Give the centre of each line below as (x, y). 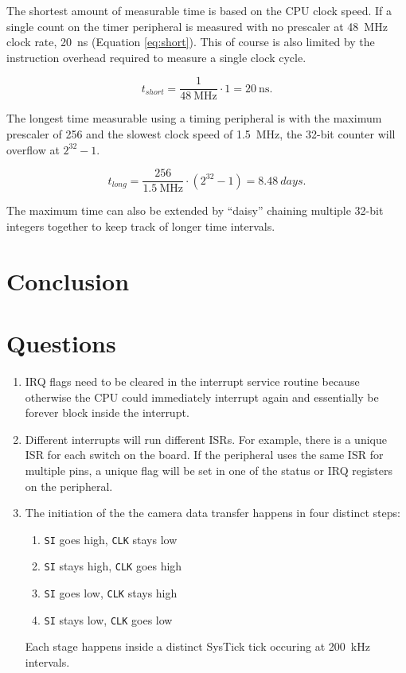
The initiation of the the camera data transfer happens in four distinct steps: (213, 513)
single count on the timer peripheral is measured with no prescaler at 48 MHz (197, 26)
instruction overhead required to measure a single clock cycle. (156, 57)
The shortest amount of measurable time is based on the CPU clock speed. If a (199, 10)
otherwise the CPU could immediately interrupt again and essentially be (202, 397)
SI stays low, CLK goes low (108, 619)
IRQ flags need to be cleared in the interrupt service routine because (192, 381)
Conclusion (68, 280)
